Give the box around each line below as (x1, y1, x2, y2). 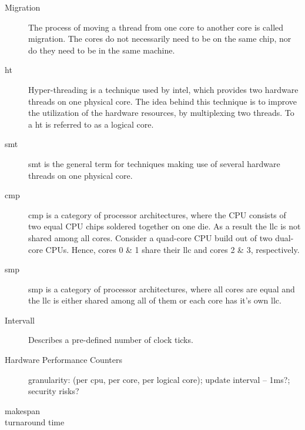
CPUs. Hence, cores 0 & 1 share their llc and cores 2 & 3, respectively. (45, 243, 300, 255)
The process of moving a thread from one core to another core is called (28, 21, 284, 33)
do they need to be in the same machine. (28, 44, 175, 56)
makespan (5, 404, 40, 416)
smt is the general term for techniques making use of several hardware (28, 157, 280, 169)
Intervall (5, 314, 35, 326)
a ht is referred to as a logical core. (28, 118, 154, 130)
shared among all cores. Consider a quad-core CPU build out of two (28, 231, 273, 244)
